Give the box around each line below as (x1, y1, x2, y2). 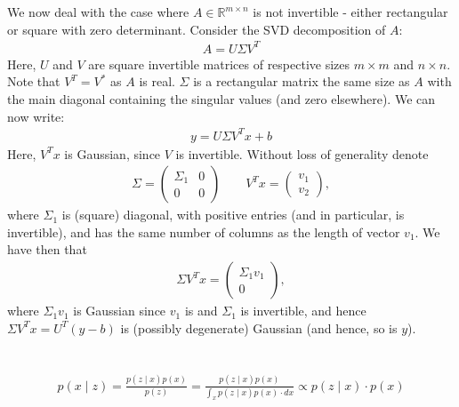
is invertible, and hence (240, 301, 366, 320)
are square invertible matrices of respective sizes (88, 54, 350, 73)
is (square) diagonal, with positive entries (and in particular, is (61, 205, 405, 224)
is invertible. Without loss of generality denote (175, 144, 429, 163)
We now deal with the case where (7, 3, 189, 20)
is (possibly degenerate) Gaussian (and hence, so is (120, 318, 398, 337)
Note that (7, 72, 60, 91)
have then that (7, 240, 87, 259)
